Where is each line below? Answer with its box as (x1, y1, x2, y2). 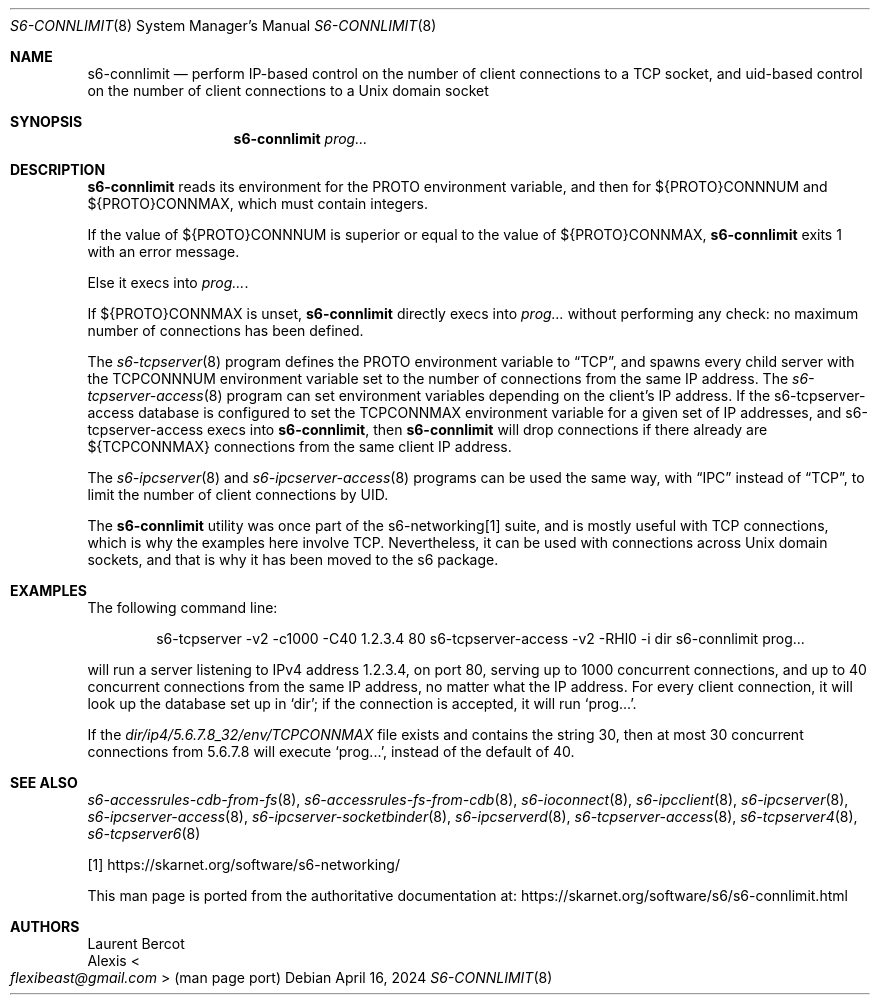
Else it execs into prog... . (87, 274, 249, 291)
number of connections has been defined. (87, 322, 364, 339)
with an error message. (87, 243, 240, 260)
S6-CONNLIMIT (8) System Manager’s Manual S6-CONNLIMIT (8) (10, 17, 437, 34)
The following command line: (87, 599, 278, 616)
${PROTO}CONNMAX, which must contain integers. (87, 195, 428, 212)
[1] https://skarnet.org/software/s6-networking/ (87, 856, 400, 873)
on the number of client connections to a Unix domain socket (87, 82, 489, 99)
